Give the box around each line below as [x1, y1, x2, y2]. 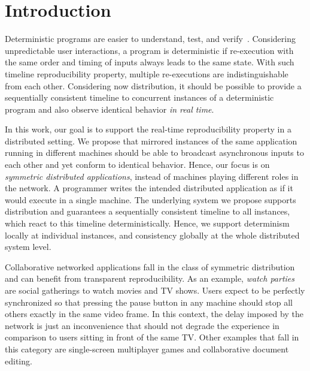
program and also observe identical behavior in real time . [5, 102, 214, 115]
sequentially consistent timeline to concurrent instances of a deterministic [5, 91, 274, 104]
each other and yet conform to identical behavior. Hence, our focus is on [5, 158, 270, 171]
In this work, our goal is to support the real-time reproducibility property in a [5, 123, 291, 135]
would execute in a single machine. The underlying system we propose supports [5, 193, 296, 206]
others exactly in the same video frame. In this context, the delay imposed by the [5, 307, 303, 320]
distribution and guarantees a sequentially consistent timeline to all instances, [5, 205, 290, 218]
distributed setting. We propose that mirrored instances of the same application [5, 134, 297, 147]
